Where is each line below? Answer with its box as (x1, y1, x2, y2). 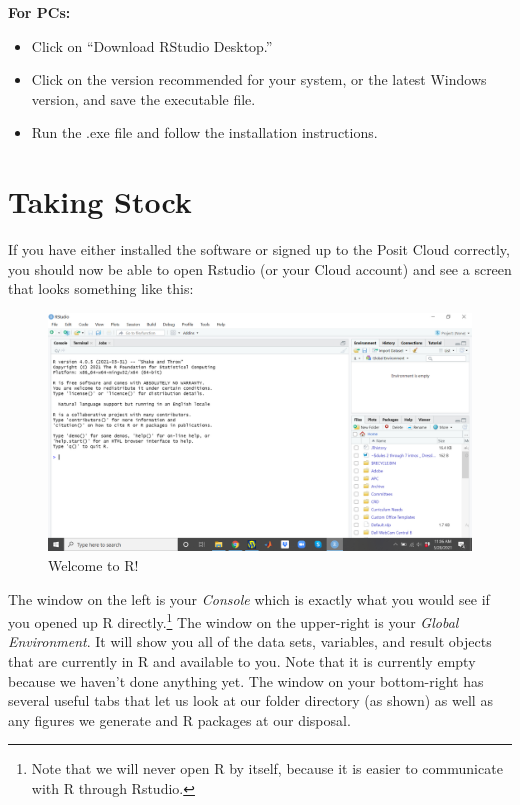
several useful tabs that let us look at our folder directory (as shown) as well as (8, 690, 493, 711)
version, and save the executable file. (31, 88, 256, 109)
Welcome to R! (48, 554, 139, 575)
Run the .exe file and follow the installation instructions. (31, 122, 378, 143)
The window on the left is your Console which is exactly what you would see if (8, 588, 490, 609)
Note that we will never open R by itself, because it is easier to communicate (31, 758, 503, 779)
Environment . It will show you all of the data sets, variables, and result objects (8, 631, 492, 652)
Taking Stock (8, 181, 192, 222)
